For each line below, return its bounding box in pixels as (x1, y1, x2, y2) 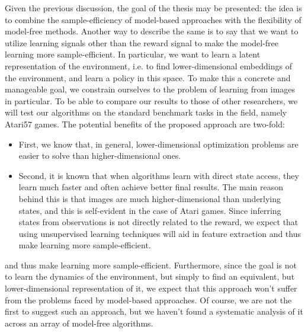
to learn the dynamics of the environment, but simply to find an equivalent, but (5, 270, 295, 283)
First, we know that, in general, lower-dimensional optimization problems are (18, 137, 299, 150)
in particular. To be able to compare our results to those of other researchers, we (5, 94, 298, 107)
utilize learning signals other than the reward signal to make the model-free (5, 36, 279, 49)
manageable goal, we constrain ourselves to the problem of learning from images (5, 83, 296, 95)
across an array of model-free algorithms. (5, 316, 153, 329)
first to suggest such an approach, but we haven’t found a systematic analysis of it (5, 305, 303, 318)
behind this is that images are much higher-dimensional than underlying (18, 192, 281, 204)
